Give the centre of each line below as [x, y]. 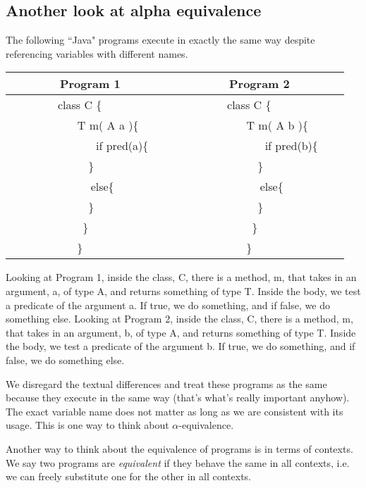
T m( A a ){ [108, 125]
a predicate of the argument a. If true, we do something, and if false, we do [168, 305]
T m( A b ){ [277, 125]
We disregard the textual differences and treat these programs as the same [166, 383]
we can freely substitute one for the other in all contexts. [128, 476]
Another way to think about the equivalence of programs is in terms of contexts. [179, 448]
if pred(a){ [122, 146]
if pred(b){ [291, 146]
